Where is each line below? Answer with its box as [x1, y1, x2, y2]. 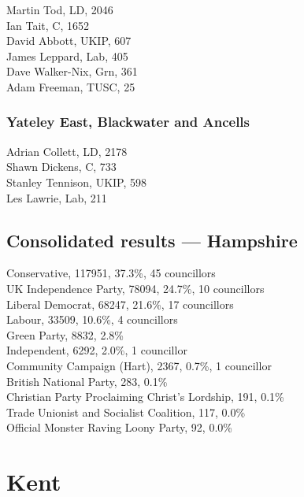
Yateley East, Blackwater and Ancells [6, 112, 250, 132]
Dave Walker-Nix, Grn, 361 [6, 63, 138, 80]
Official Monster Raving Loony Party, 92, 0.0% [6, 419, 232, 436]
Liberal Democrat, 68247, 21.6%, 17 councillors [6, 295, 234, 312]
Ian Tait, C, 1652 [6, 17, 89, 33]
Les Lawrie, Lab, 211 [6, 189, 107, 206]
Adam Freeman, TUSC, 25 [6, 78, 135, 95]
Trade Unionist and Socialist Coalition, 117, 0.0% [6, 403, 246, 420]
